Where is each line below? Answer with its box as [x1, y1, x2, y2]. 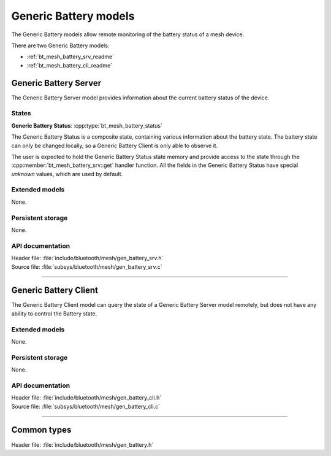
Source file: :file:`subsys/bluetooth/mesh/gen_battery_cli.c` [11, 403, 161, 410]
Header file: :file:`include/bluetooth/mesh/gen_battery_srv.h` [11, 255, 164, 262]
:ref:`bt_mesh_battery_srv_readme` [26, 53, 115, 61]
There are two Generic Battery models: [11, 42, 110, 49]
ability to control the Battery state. [11, 310, 97, 317]
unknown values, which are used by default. [11, 170, 123, 177]
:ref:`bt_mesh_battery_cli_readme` [26, 61, 113, 69]
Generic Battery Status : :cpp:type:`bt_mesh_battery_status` [11, 122, 162, 129]
